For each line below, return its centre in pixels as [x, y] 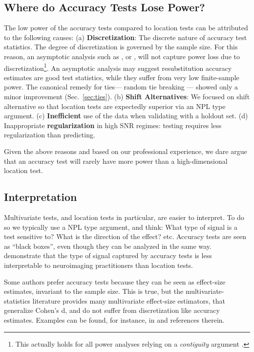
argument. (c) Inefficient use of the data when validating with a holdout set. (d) [126, 116]
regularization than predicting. [50, 135]
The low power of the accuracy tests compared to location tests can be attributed [126, 28]
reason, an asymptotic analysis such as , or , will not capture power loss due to [122, 56]
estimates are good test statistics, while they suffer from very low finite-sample [122, 77]
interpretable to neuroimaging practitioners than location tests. [99, 265]
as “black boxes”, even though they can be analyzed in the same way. [108, 246]
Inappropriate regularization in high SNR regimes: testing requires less [113, 125]
